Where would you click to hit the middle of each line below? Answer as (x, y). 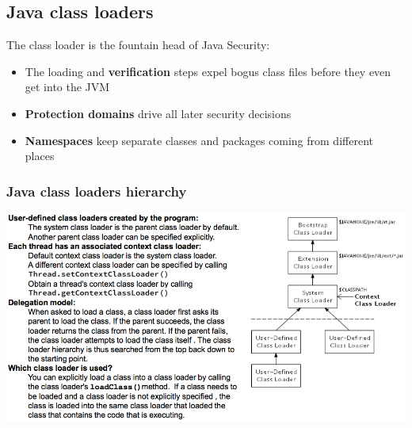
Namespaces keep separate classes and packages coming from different (199, 140)
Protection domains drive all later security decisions (158, 113)
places (40, 156)
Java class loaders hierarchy (97, 191)
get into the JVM (67, 87)
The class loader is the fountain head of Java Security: (138, 45)
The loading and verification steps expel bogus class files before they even (208, 71)
